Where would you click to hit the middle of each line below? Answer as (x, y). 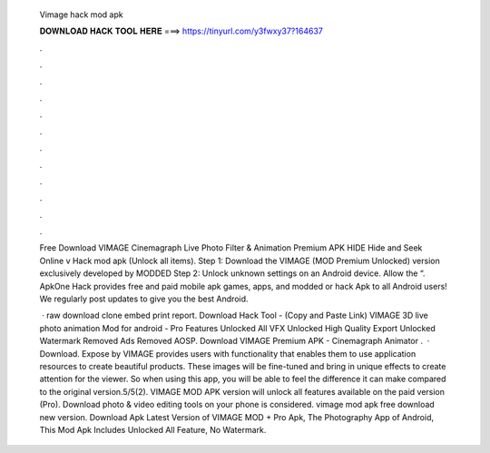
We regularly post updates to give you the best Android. (144, 299)
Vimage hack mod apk (81, 15)
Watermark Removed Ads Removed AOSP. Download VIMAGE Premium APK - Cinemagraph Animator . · (235, 341)
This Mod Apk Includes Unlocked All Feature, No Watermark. (153, 429)
